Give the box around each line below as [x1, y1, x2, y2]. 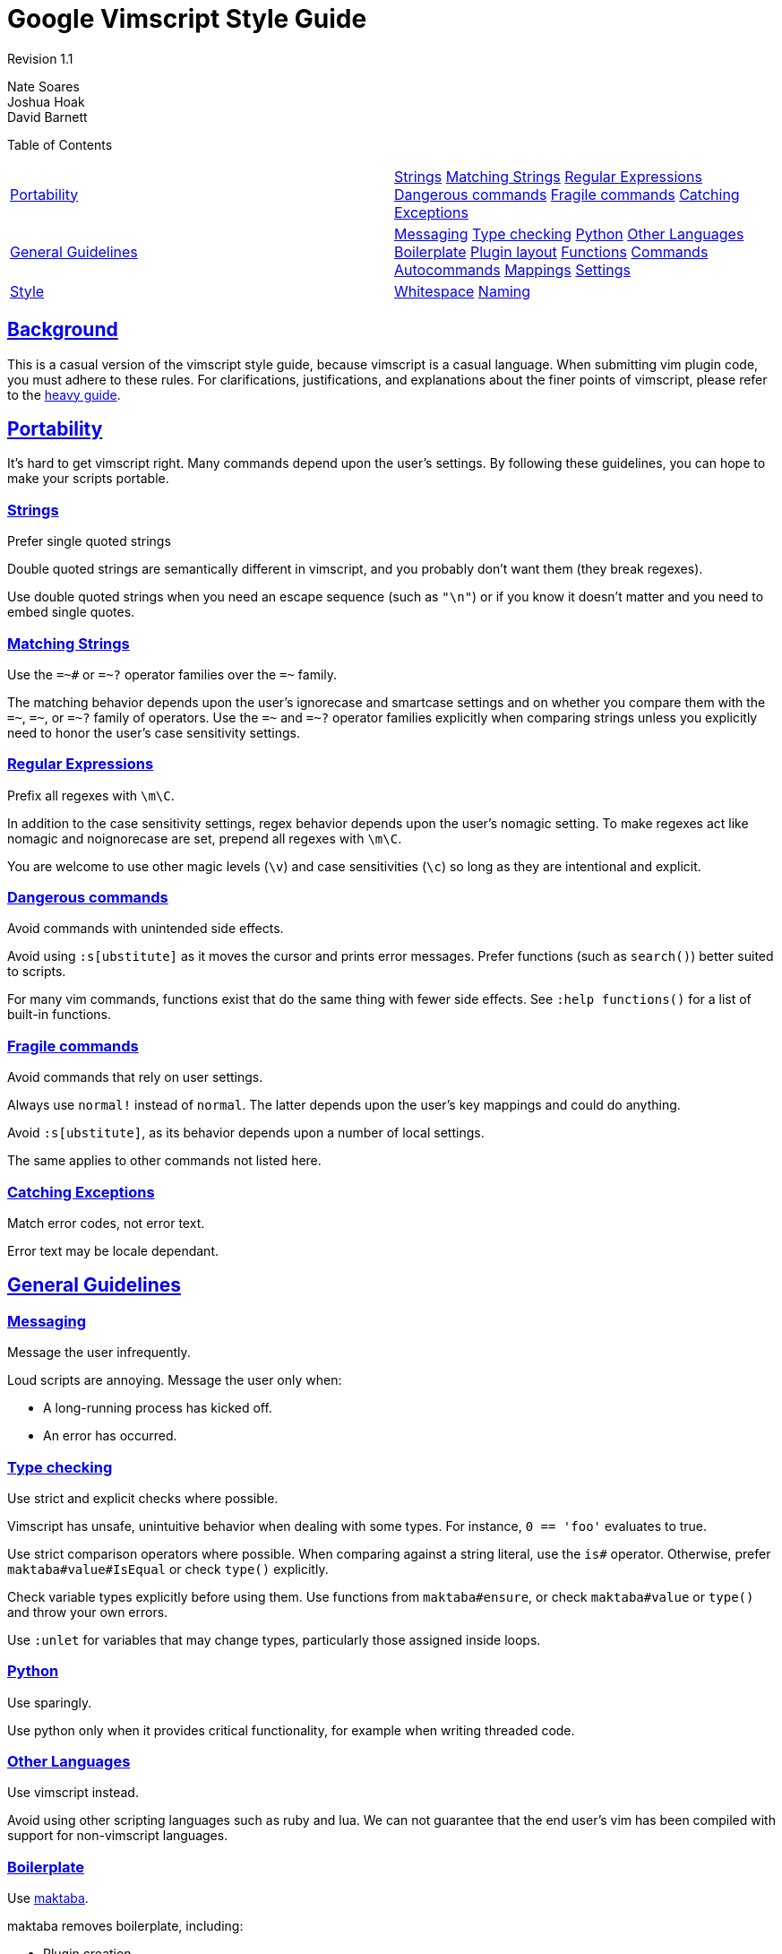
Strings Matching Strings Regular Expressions [394, 167, 702, 186]
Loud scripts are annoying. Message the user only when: [7, 1372, 342, 1388]
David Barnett [7, 108, 88, 125]
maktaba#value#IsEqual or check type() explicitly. [7, 1561, 329, 1577]
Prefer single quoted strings [7, 533, 171, 549]
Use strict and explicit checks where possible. [7, 1490, 279, 1506]
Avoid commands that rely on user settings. [7, 1069, 263, 1085]
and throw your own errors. [7, 1604, 168, 1620]
